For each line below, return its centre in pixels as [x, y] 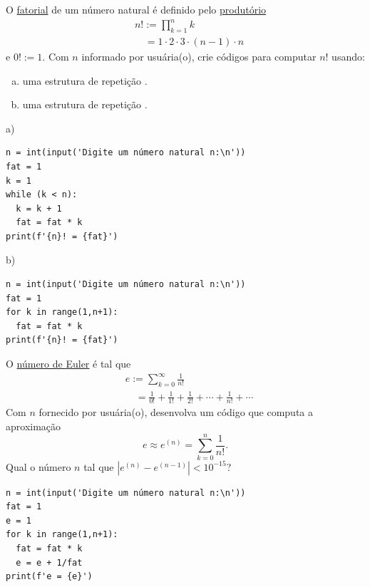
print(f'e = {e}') [49, 577]
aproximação [34, 426]
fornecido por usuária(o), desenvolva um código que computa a [176, 412]
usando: [348, 56]
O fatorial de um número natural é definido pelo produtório [136, 9]
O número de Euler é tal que [68, 364]
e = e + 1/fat [49, 562]
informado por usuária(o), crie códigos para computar [199, 56]
